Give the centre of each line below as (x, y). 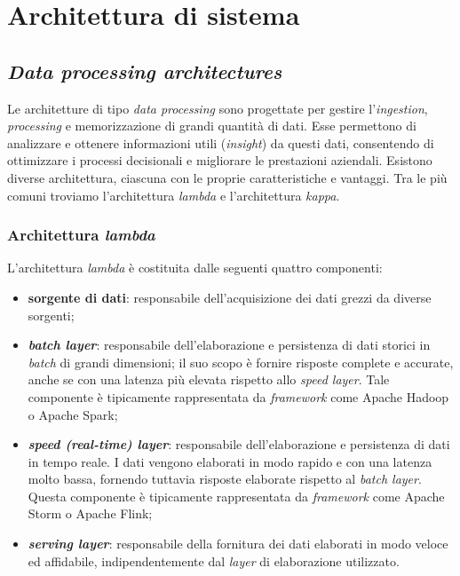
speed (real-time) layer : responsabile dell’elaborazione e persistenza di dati (239, 444)
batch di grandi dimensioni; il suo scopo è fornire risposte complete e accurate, (241, 362)
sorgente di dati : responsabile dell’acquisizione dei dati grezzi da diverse (230, 297)
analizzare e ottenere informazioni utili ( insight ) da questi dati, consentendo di (221, 142)
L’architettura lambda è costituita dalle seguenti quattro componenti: (195, 268)
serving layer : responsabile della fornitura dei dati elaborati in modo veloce (238, 544)
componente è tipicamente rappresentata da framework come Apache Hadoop (238, 396)
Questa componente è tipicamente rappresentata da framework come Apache (236, 496)
